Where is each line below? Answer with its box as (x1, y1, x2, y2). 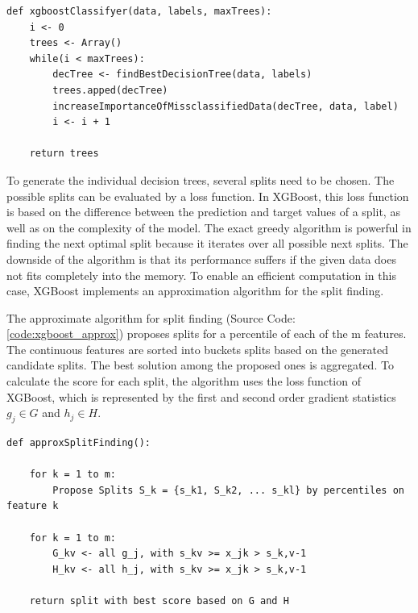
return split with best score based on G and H (29, 594, 289, 607)
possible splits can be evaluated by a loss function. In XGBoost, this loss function (6, 187, 409, 204)
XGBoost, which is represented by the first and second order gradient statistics (6, 388, 396, 405)
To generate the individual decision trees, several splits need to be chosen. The (6, 171, 395, 188)
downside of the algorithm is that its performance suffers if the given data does (6, 250, 396, 267)
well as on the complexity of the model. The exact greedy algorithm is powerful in (6, 219, 412, 236)
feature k (6, 500, 59, 512)
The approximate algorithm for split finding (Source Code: (6, 309, 296, 326)
